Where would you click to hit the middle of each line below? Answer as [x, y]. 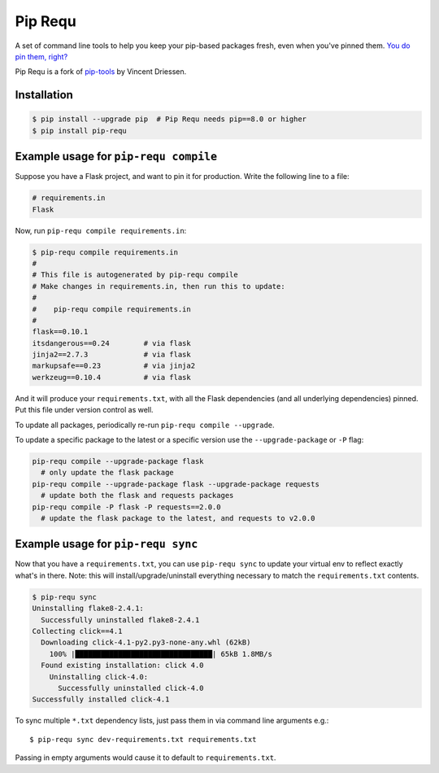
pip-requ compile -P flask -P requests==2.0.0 [126, 507]
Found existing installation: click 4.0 [122, 666]
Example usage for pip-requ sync [106, 544]
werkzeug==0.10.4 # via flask [111, 377]
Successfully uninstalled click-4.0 [131, 688]
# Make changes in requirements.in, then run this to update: [159, 286]
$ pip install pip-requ [80, 131]
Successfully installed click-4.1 [101, 699]
